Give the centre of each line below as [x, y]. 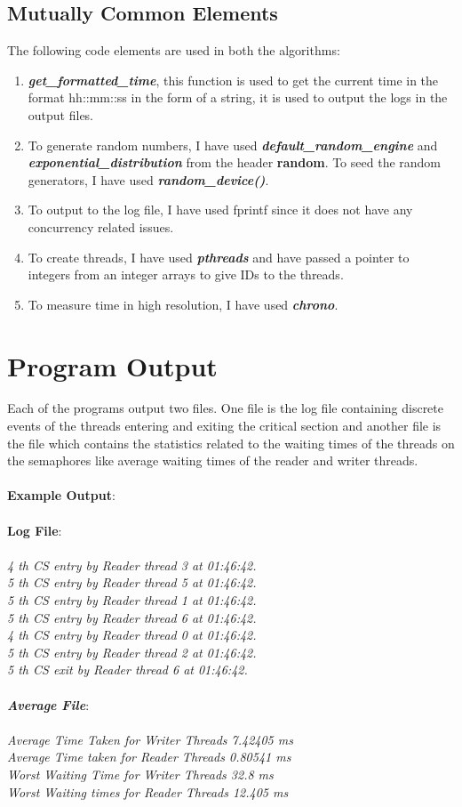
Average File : [48, 704]
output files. [61, 114]
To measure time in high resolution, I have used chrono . [183, 304]
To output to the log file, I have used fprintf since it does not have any [220, 210]
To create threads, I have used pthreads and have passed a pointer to [219, 257]
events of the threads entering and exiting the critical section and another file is [224, 426]
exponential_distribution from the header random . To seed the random [235, 162]
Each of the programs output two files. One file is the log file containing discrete [225, 408]
